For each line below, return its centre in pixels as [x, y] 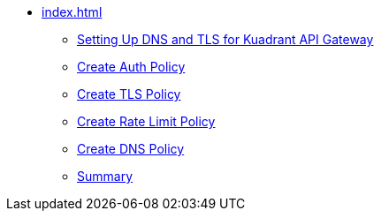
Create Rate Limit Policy [146, 121]
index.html [72, 12]
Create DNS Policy [131, 149]
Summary [105, 176]
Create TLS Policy [129, 94]
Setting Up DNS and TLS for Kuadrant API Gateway [225, 39]
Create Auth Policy [131, 67]
